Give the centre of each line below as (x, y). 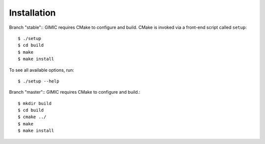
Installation (32, 13)
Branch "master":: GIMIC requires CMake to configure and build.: (75, 92)
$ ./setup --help (39, 81)
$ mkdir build (35, 103)
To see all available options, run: (42, 70)
